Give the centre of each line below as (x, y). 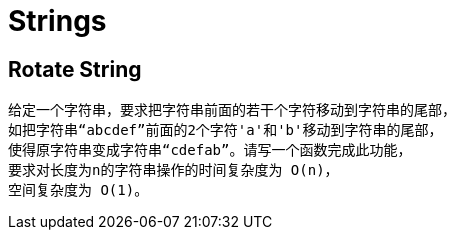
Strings (57, 21)
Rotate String (75, 69)
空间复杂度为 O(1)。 (78, 190)
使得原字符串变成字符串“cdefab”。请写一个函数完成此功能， (210, 150)
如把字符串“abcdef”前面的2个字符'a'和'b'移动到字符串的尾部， (225, 130)
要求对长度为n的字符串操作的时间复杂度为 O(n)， (173, 170)
